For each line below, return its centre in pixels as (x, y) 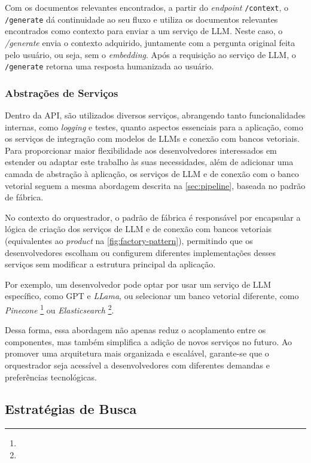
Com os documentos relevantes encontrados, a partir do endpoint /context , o (147, 7)
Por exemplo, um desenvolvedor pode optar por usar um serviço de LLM (138, 284)
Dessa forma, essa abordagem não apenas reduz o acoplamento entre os (135, 330)
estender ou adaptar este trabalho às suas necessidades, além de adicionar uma (149, 162)
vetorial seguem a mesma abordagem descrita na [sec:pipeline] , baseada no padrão (155, 185)
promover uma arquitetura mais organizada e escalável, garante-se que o (137, 353)
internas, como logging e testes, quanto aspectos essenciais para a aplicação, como (154, 127)
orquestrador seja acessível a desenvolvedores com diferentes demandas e (137, 365)
